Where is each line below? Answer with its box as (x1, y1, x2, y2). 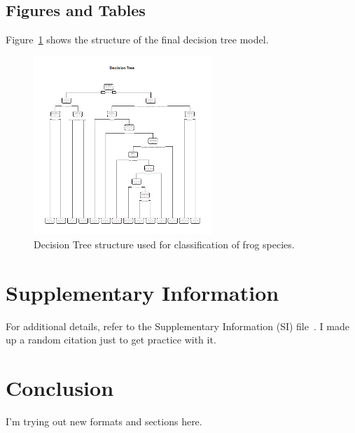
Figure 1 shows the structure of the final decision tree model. (6, 32, 269, 47)
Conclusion (6, 373, 114, 402)
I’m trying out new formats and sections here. (6, 413, 202, 428)
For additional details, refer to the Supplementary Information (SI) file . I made (6, 318, 349, 333)
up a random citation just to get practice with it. (6, 332, 216, 347)
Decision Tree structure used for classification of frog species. (34, 236, 295, 251)
